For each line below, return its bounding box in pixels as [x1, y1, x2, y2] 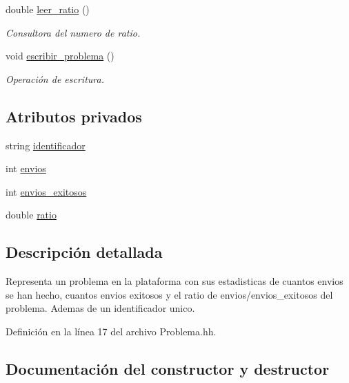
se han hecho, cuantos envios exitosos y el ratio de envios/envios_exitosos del [6, 287, 333, 301]
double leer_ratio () [6, 2, 90, 16]
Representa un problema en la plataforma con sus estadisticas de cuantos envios [6, 274, 343, 288]
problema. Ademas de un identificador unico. [6, 301, 195, 315]
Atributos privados [6, 105, 142, 127]
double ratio [6, 207, 57, 222]
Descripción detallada [6, 241, 163, 263]
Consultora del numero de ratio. [6, 25, 141, 39]
